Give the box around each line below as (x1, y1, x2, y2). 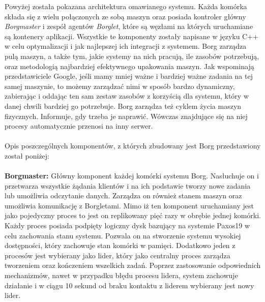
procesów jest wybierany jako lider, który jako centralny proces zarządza (5, 250, 230, 260)
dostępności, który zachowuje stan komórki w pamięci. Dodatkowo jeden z (5, 240, 235, 251)
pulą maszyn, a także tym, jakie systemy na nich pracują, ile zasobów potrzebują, (5, 50, 259, 61)
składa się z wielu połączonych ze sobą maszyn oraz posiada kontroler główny (5, 11, 246, 21)
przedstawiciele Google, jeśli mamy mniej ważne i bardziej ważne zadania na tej (5, 71, 253, 81)
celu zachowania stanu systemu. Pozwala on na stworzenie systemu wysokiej (5, 230, 241, 240)
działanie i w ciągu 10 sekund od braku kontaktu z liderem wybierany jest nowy (5, 280, 254, 290)
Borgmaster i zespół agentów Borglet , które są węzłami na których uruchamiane (5, 21, 253, 32)
